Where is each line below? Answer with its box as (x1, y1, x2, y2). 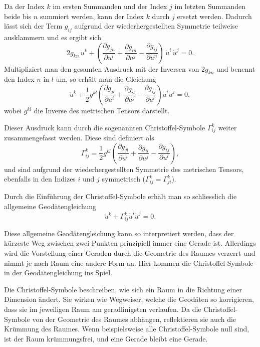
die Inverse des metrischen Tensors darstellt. (34, 105, 170, 115)
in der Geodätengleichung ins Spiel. (4, 267, 113, 278)
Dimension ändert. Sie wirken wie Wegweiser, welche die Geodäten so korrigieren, (4, 294, 254, 304)
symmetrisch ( (102, 173, 146, 184)
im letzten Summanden (174, 1, 246, 11)
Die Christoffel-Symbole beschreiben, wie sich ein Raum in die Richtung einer (4, 284, 242, 294)
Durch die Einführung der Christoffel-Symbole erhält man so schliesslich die (4, 191, 237, 202)
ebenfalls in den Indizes (4, 173, 76, 184)
